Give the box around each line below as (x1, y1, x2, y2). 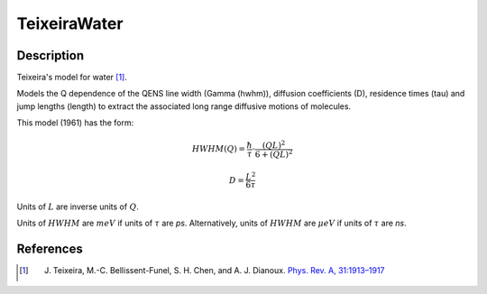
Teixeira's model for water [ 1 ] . (16, 72, 128, 83)
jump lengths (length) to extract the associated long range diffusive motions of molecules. (16, 100, 352, 112)
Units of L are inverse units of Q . (16, 201, 139, 212)
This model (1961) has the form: (16, 117, 134, 128)
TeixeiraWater (16, 14, 124, 33)
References (16, 242, 83, 257)
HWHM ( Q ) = (191, 144, 245, 154)
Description (16, 48, 85, 63)
